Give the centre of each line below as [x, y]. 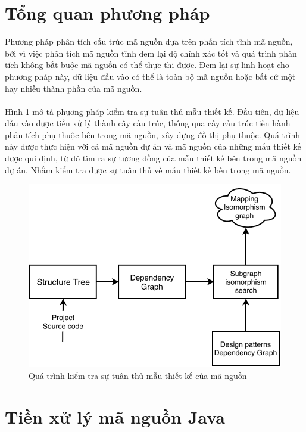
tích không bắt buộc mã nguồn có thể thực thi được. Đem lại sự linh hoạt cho [147, 65]
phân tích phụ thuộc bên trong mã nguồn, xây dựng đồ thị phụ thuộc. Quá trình [153, 134]
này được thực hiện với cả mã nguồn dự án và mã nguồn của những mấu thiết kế [153, 146]
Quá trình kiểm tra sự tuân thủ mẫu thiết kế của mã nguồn [138, 375]
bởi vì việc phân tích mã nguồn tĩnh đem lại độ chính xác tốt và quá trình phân [151, 53]
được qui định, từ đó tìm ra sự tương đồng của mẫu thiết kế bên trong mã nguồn [153, 158]
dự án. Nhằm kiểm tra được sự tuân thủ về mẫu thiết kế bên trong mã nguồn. [148, 170]
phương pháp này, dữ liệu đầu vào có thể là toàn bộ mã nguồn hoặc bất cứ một [150, 76]
